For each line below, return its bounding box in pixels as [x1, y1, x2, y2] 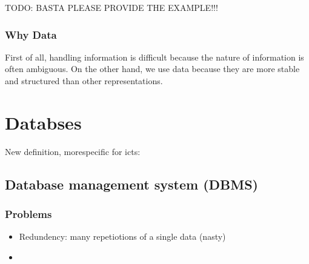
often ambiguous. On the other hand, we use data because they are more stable [5, 62, 300, 75]
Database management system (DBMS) [5, 174, 258, 193]
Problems [5, 206, 52, 222]
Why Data [5, 27, 57, 42]
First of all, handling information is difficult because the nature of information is [5, 50, 304, 63]
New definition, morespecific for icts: [5, 145, 141, 157]
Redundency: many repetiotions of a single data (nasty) [19, 230, 226, 243]
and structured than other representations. [5, 74, 163, 87]
